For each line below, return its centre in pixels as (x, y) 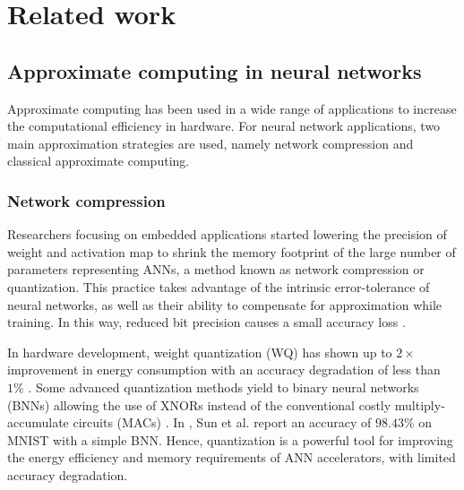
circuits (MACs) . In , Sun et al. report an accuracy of (222, 422)
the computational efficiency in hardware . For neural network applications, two (224, 126)
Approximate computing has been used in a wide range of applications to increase (232, 108)
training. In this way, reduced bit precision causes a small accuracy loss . (206, 322)
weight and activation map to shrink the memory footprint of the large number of (232, 251)
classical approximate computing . (99, 161)
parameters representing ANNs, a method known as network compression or (216, 269)
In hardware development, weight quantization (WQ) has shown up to (200, 352)
